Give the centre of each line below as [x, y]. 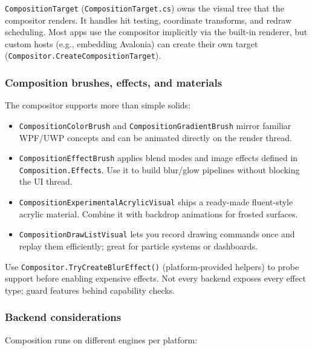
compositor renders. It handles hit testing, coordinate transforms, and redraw [148, 20]
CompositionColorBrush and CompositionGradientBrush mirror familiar [155, 125]
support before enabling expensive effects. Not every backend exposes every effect [155, 278]
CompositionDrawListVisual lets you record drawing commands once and [157, 234]
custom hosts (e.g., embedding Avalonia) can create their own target [132, 43]
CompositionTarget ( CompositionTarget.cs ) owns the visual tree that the [145, 8]
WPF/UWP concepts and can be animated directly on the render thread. [155, 137]
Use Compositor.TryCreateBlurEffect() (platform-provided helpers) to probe [152, 266]
